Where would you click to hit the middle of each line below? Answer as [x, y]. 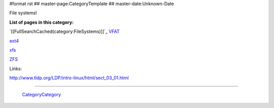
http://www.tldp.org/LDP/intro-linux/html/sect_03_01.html [69, 78]
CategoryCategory [42, 94]
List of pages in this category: [41, 22]
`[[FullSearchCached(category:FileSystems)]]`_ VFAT [65, 32]
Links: [16, 69]
